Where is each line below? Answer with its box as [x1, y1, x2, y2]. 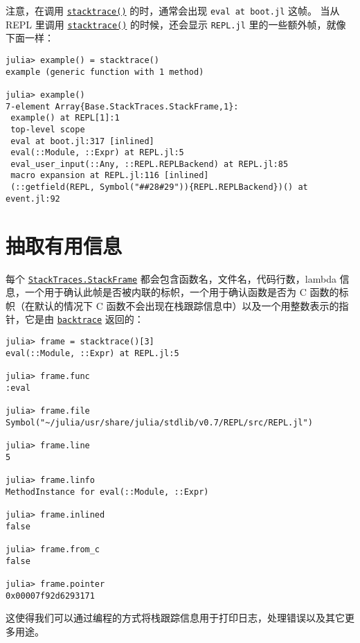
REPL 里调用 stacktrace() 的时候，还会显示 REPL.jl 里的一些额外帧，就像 [6, 17, 346, 31]
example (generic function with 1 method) [6, 67, 204, 77]
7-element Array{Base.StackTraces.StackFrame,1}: [6, 101, 239, 112]
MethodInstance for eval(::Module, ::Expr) [6, 486, 209, 497]
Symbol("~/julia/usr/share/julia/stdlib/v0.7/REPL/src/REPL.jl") [6, 417, 313, 428]
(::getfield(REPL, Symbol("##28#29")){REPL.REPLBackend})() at [10, 182, 308, 193]
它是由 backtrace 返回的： [24, 312, 144, 326]
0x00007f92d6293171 [6, 590, 95, 601]
